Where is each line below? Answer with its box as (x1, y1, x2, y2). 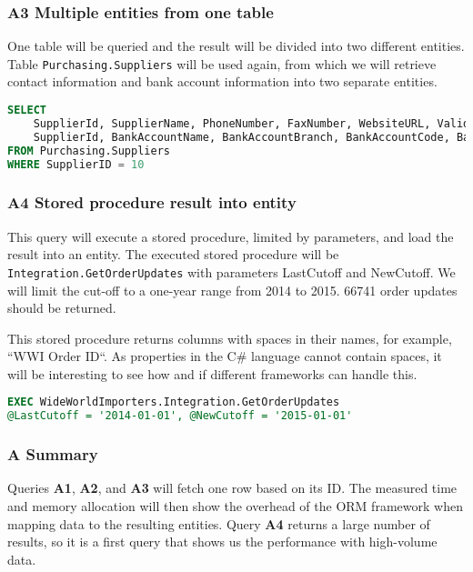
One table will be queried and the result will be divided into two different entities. (7, 36, 465, 55)
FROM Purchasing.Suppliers (7, 144, 170, 157)
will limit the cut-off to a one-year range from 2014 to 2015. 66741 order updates (7, 280, 458, 299)
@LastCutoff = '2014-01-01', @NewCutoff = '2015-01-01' (7, 409, 353, 423)
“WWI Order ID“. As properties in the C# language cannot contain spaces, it (7, 346, 442, 366)
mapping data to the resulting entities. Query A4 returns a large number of (7, 514, 430, 533)
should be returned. (7, 298, 116, 317)
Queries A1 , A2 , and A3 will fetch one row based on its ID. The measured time (7, 478, 458, 497)
